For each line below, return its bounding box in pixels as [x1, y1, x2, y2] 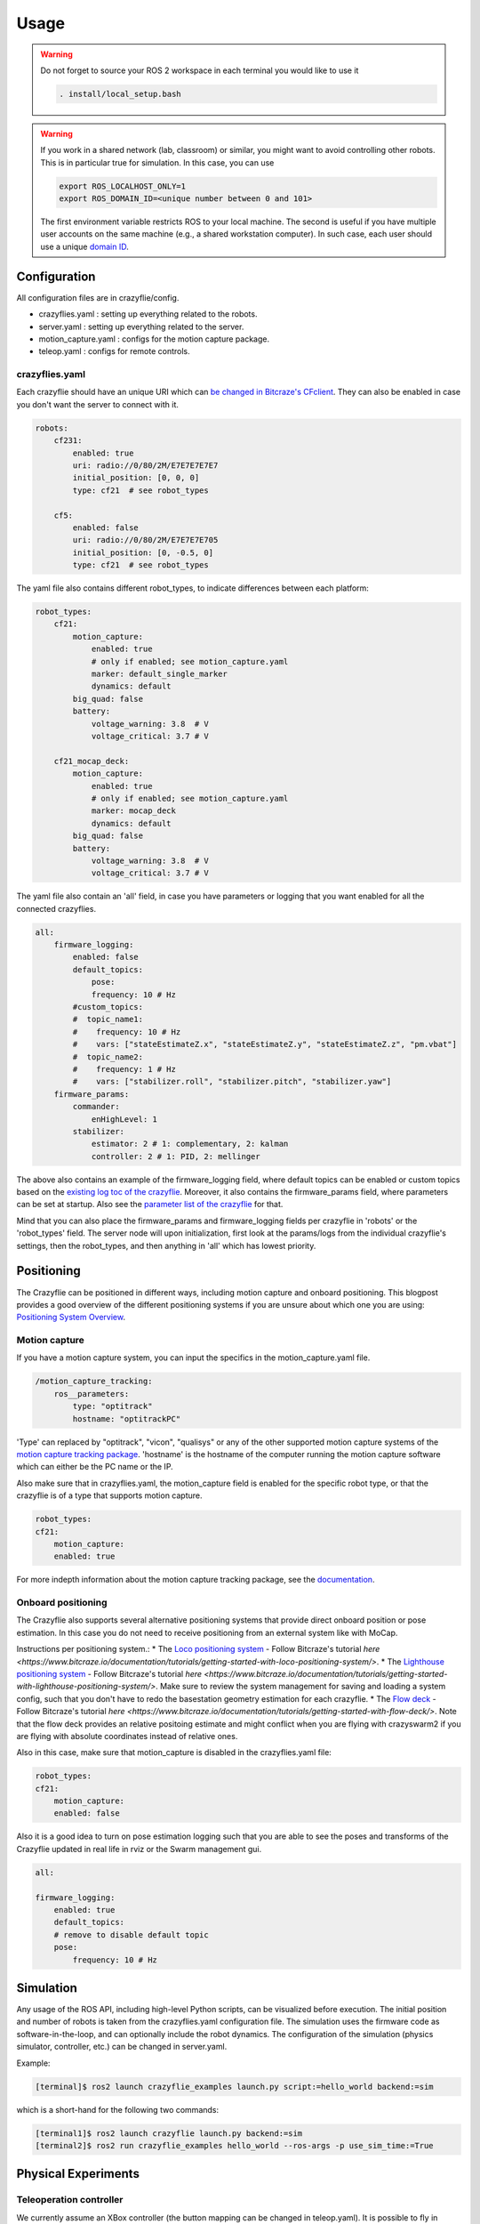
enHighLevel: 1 [91, 1114, 157, 1124]
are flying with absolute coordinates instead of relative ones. [16, 1730, 238, 1741]
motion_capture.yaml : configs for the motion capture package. [38, 334, 270, 344]
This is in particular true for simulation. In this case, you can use [40, 157, 275, 168]
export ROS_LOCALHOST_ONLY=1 [59, 181, 187, 191]
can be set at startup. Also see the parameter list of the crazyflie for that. [16, 1199, 284, 1210]
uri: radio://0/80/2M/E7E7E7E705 [72, 535, 219, 545]
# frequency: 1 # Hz [72, 1064, 177, 1074]
